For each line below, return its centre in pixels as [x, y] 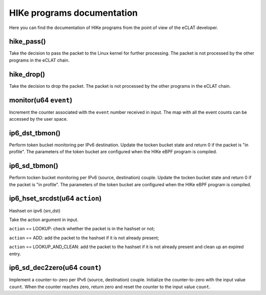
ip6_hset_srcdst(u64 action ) [55, 199]
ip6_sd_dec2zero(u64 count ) [55, 268]
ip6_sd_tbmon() [34, 166]
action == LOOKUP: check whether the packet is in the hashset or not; [82, 229]
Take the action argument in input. [44, 220]
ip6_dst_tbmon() [35, 133]
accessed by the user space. [38, 119]
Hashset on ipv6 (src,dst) [35, 211]
